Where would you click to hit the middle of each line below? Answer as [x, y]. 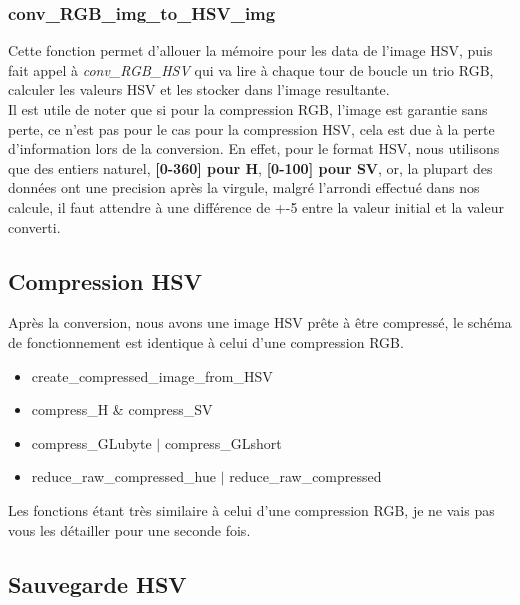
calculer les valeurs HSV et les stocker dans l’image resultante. [199, 89]
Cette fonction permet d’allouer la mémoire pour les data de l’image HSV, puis [250, 50]
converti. [34, 226]
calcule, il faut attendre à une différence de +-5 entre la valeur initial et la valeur [256, 206]
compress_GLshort [223, 442]
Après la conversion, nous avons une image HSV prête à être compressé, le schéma [260, 322]
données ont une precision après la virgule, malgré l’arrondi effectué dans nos [244, 187]
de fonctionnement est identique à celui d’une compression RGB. [206, 341]
